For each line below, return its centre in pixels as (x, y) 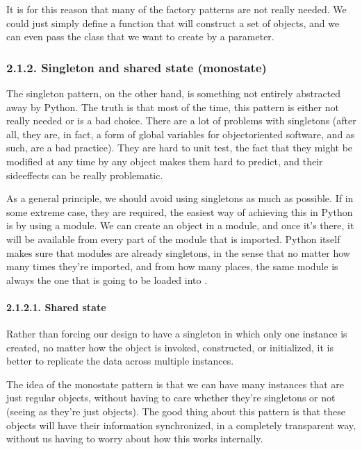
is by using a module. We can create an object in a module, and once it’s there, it (180, 225)
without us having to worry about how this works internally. (135, 439)
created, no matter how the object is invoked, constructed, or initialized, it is (170, 347)
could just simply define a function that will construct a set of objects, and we (173, 23)
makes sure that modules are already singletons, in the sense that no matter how (178, 252)
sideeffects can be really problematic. (85, 175)
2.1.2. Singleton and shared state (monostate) (137, 67)
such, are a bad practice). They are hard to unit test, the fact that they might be (180, 148)
